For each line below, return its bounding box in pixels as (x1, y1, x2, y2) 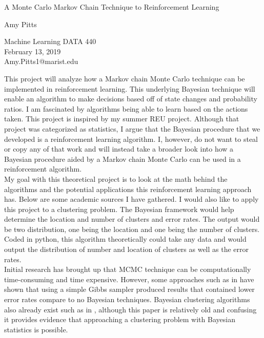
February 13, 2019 (4, 46, 61, 56)
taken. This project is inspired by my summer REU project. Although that (4, 113, 239, 124)
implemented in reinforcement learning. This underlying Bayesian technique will (4, 83, 255, 94)
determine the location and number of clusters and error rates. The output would (4, 214, 260, 224)
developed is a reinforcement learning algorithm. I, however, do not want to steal (4, 133, 258, 144)
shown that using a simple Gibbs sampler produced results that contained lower (4, 284, 255, 294)
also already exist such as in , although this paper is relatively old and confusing (4, 304, 257, 314)
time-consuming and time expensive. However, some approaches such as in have (4, 273, 254, 284)
